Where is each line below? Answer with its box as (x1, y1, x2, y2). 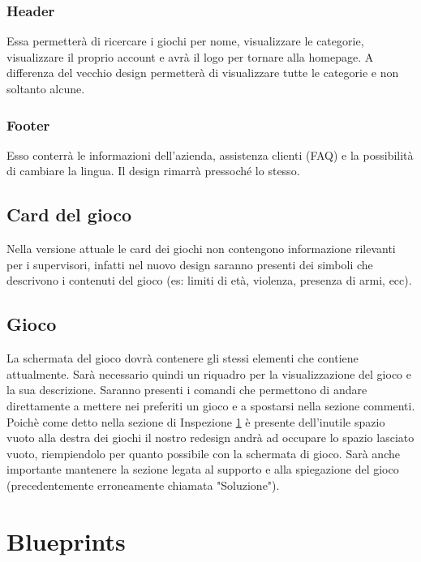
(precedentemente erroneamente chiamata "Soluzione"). (6, 476, 280, 493)
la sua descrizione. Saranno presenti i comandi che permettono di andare (6, 381, 367, 398)
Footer (6, 114, 50, 135)
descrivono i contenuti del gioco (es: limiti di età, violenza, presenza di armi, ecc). (6, 272, 412, 289)
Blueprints (6, 524, 126, 557)
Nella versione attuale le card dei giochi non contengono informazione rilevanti (6, 240, 396, 257)
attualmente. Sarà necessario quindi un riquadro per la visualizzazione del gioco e (6, 365, 411, 382)
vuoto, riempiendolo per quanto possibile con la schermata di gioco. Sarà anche (6, 444, 400, 461)
